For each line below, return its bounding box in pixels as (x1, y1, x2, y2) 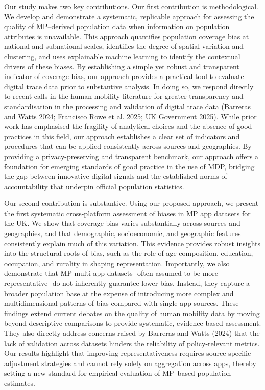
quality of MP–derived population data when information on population (4, 21, 230, 32)
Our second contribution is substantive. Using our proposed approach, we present (4, 198, 259, 209)
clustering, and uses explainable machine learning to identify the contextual (4, 50, 240, 61)
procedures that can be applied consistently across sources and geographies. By (4, 141, 252, 151)
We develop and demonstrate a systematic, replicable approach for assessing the (4, 11, 254, 21)
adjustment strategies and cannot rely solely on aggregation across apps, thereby (4, 357, 256, 368)
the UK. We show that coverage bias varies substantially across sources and (4, 218, 240, 228)
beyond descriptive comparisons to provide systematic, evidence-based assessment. (4, 318, 261, 328)
